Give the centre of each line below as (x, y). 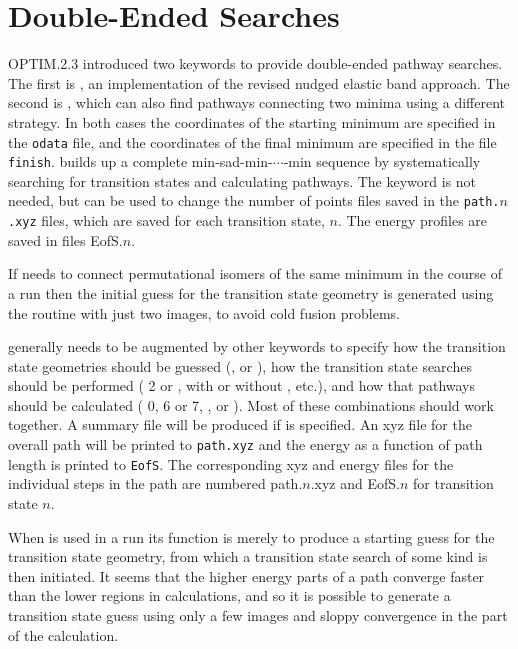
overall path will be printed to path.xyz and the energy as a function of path (245, 444)
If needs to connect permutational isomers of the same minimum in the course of (255, 273)
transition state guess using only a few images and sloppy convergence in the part (258, 614)
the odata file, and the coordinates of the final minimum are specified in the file (252, 141)
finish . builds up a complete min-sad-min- (140, 161)
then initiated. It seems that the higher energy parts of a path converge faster (246, 575)
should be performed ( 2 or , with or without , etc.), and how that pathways (242, 385)
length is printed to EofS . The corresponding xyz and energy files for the (231, 463)
